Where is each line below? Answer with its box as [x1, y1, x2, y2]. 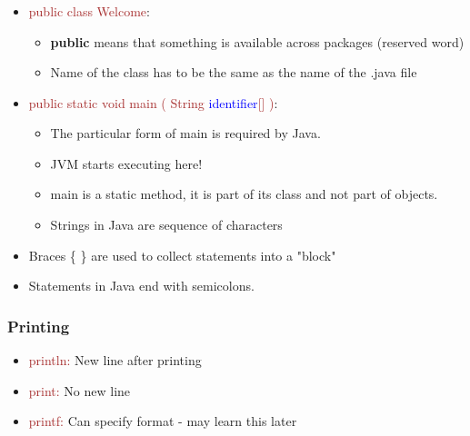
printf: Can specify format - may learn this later [28, 411, 297, 431]
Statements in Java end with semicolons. [28, 276, 255, 295]
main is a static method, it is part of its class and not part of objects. [50, 184, 438, 203]
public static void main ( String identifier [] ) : [28, 93, 278, 112]
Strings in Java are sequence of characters [50, 215, 283, 234]
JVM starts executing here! [50, 154, 203, 173]
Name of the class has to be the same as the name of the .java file [50, 63, 417, 82]
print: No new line [28, 381, 131, 400]
